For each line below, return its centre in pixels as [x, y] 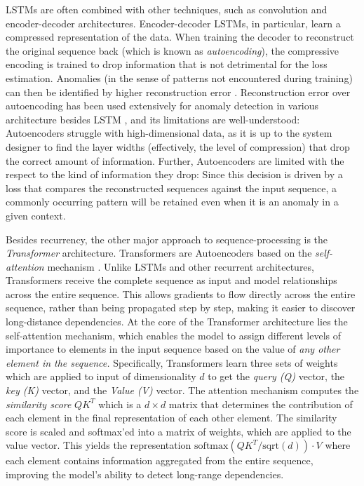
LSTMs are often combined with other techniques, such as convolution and [167, 9]
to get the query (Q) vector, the [276, 376]
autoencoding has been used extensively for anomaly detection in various [162, 106]
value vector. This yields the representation [99, 445]
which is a [120, 404]
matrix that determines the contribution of [261, 404]
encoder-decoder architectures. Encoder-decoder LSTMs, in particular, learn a [173, 23]
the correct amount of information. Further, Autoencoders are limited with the [175, 160]
